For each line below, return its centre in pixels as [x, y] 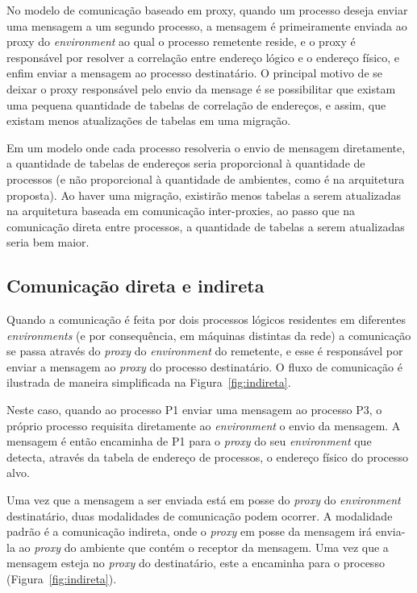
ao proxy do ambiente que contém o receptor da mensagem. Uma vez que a [204, 547]
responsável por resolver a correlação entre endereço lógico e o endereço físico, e [203, 57]
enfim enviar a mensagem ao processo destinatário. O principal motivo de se [195, 73]
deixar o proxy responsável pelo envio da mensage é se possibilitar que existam [201, 88]
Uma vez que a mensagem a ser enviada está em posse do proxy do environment [204, 500]
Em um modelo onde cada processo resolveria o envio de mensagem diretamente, [206, 147]
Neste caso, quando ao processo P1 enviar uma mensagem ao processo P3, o [194, 410]
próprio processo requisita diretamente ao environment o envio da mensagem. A [204, 425]
